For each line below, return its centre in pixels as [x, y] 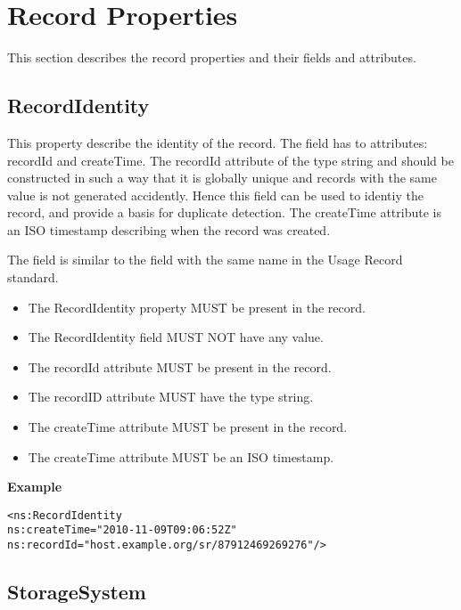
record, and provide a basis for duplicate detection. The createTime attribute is [224, 212]
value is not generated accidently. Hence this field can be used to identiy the [215, 195]
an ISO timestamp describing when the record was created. [169, 229]
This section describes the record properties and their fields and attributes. [212, 57]
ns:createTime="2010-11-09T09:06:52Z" [122, 530]
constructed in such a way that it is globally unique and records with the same [222, 178]
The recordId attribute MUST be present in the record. [180, 366]
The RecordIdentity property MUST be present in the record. [197, 307]
